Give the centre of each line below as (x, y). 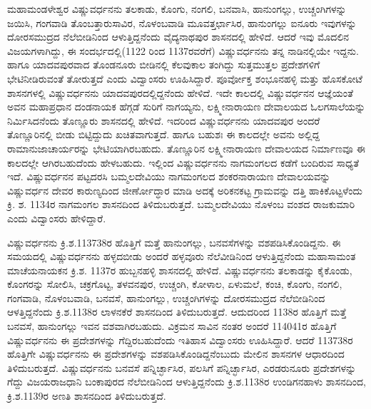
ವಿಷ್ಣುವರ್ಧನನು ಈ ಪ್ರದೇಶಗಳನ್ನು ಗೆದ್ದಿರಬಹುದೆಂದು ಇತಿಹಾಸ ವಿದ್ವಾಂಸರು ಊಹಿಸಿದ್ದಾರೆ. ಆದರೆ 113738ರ (180, 340)
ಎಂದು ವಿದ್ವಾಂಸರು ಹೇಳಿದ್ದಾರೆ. (57, 218)
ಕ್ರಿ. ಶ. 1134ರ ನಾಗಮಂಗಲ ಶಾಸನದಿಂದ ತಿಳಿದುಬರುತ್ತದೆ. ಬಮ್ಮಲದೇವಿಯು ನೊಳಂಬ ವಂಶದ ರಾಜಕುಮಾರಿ (181, 204)
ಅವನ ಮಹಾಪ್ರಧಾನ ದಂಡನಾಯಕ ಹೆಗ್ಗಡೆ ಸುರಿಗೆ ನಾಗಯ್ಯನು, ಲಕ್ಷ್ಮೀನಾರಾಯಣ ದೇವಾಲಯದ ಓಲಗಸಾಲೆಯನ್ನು (187, 107)
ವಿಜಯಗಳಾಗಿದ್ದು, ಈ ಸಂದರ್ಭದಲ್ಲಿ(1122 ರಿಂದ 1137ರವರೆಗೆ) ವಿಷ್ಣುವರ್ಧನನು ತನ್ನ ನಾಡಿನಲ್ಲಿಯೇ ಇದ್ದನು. (183, 50)
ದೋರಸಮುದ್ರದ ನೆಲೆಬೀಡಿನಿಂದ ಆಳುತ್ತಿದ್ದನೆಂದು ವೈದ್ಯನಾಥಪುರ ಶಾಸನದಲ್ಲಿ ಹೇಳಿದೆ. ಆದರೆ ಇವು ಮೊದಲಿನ (178, 37)
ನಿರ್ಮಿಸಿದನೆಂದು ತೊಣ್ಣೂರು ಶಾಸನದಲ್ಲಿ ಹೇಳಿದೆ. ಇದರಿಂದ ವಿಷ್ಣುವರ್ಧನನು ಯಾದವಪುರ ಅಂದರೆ (164, 120)
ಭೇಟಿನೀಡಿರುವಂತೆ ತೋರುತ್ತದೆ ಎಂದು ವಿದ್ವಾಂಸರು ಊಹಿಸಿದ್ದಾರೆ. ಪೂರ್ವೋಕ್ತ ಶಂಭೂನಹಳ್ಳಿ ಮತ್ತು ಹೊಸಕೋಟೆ (185, 78)
